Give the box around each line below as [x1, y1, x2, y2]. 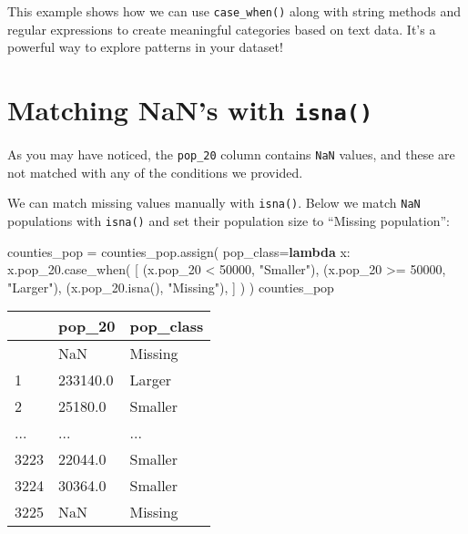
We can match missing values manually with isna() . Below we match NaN [7, 193, 421, 212]
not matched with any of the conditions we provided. [7, 162, 303, 181]
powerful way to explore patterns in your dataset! [7, 37, 283, 56]
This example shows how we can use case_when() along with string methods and [7, 2, 462, 20]
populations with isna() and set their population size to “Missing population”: [7, 211, 450, 230]
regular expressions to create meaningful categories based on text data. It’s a [7, 19, 436, 38]
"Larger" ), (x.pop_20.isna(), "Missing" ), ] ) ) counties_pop [7, 277, 334, 296]
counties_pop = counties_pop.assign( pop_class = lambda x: [7, 241, 351, 261]
